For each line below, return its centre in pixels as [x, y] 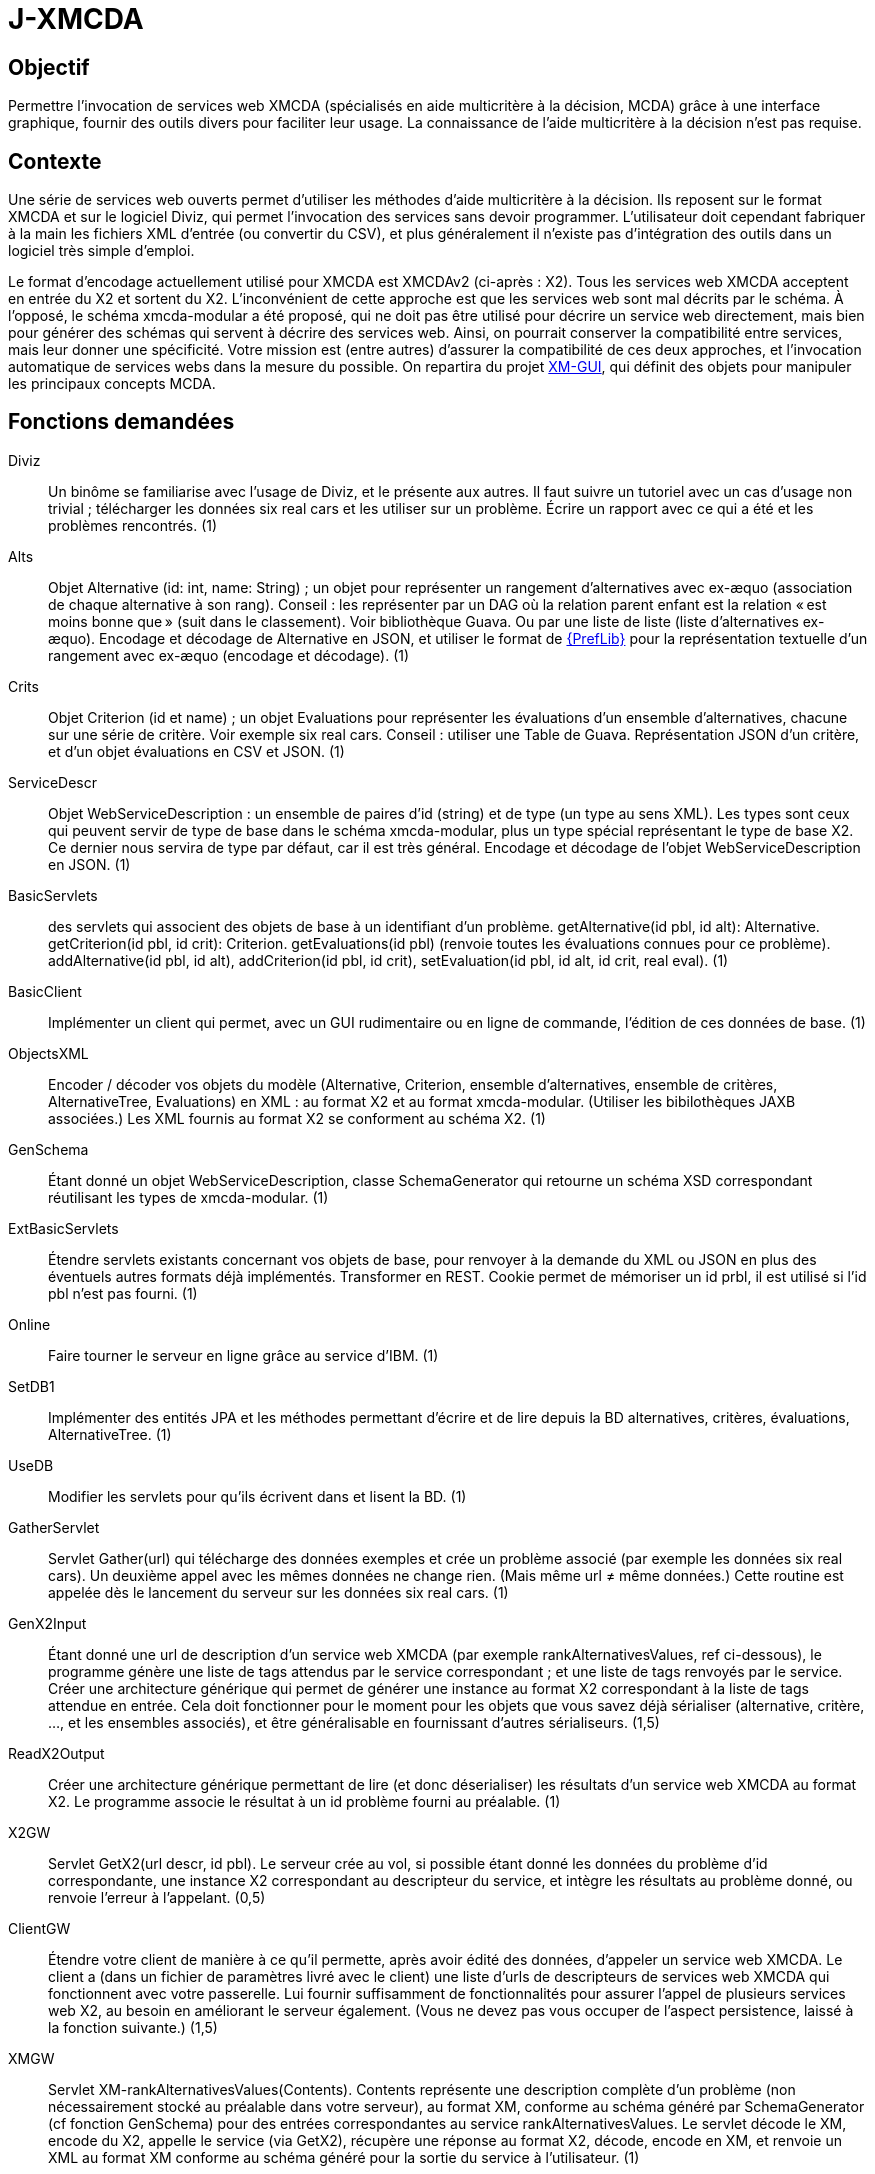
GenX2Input [47, 1623]
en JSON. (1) [89, 864]
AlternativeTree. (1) [110, 1434]
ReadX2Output [56, 1753]
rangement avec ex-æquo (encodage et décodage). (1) [229, 655]
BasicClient [45, 991]
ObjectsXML [48, 1053]
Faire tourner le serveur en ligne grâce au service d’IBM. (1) [243, 1355]
